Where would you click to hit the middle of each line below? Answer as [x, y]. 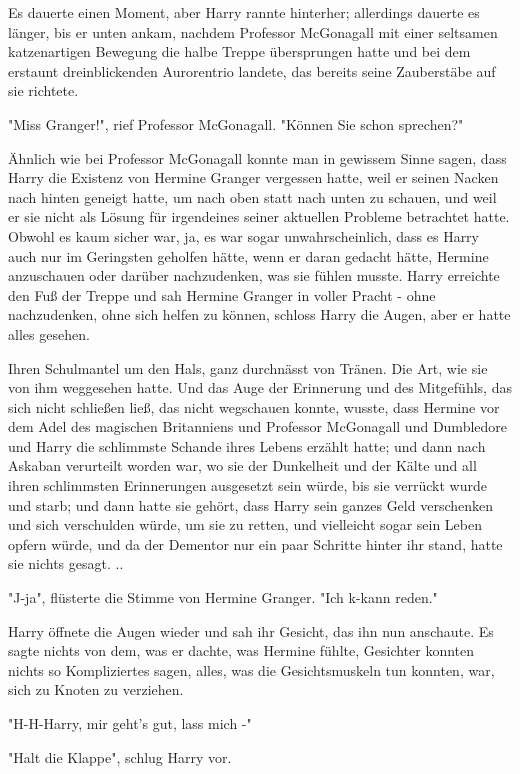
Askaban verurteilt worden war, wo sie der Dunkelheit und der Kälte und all [242, 465]
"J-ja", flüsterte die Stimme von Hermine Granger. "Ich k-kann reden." [223, 597]
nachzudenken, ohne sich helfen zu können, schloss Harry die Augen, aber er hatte [259, 314]
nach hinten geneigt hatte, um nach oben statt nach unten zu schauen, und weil [252, 196]
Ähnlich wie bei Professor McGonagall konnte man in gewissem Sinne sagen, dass [257, 157]
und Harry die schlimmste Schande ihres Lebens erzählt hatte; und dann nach [247, 445]
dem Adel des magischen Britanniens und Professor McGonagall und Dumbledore [258, 426]
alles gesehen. [49, 333]
